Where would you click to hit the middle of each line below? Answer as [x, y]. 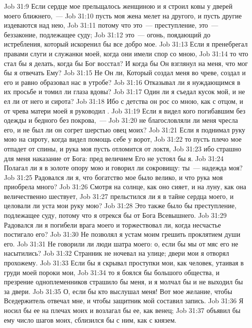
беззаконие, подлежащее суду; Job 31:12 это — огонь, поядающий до [107, 34]
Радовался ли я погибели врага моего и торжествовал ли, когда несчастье [112, 224]
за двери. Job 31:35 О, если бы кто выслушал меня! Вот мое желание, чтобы [118, 291]
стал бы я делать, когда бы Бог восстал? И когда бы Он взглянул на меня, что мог [126, 63]
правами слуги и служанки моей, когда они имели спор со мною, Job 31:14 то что [126, 53]
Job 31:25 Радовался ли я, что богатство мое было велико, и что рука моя [113, 177]
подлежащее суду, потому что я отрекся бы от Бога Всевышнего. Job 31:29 [115, 215]
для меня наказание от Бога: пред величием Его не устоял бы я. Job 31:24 [114, 158]
